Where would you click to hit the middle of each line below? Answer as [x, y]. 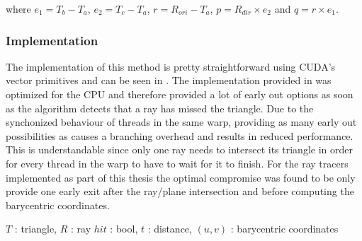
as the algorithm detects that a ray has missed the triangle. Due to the [160, 108]
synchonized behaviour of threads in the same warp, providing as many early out [181, 122]
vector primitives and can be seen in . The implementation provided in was [169, 80]
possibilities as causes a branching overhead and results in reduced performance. [180, 135]
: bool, [124, 229]
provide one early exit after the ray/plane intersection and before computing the [180, 191]
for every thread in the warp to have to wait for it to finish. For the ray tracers [177, 163]
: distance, [170, 229]
